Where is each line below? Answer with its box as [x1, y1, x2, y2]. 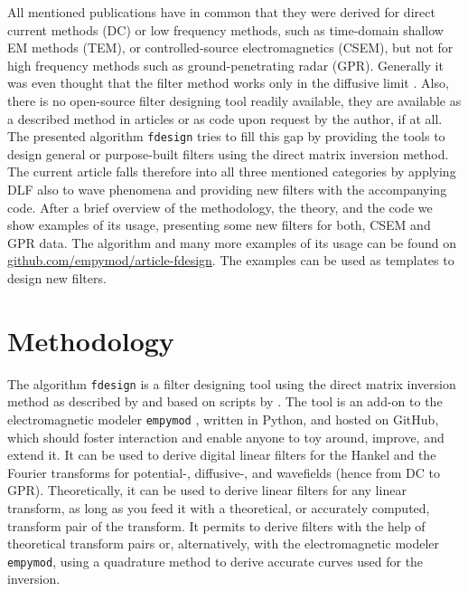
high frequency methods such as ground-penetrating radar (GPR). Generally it [7, 55, 444, 74]
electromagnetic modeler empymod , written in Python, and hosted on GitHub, [7, 409, 439, 428]
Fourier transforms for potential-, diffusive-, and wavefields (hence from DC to [7, 462, 440, 481]
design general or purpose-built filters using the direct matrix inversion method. [7, 144, 449, 163]
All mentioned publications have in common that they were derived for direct [7, 3, 435, 21]
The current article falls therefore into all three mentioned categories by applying [7, 162, 456, 181]
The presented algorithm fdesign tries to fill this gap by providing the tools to [7, 127, 445, 146]
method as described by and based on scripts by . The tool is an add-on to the [7, 392, 443, 411]
